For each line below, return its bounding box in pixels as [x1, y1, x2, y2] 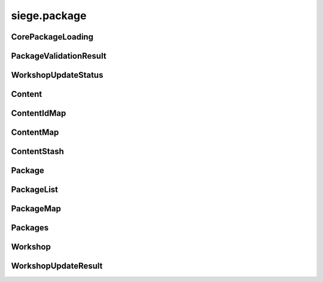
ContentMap [11, 128, 59, 138]
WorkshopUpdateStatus [11, 70, 103, 80]
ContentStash [11, 147, 64, 157]
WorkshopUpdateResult [11, 261, 103, 271]
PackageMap [11, 204, 62, 214]
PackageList [11, 184, 59, 195]
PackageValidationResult [11, 51, 107, 61]
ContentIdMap [11, 108, 66, 119]
